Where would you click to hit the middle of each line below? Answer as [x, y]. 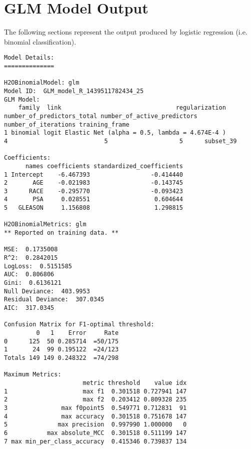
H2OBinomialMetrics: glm [45, 225]
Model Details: [29, 58]
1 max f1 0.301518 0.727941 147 [95, 391]
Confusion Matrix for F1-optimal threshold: [79, 325]
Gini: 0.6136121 [33, 283]
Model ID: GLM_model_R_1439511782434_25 [74, 91]
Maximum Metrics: [33, 375]
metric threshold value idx [135, 383]
